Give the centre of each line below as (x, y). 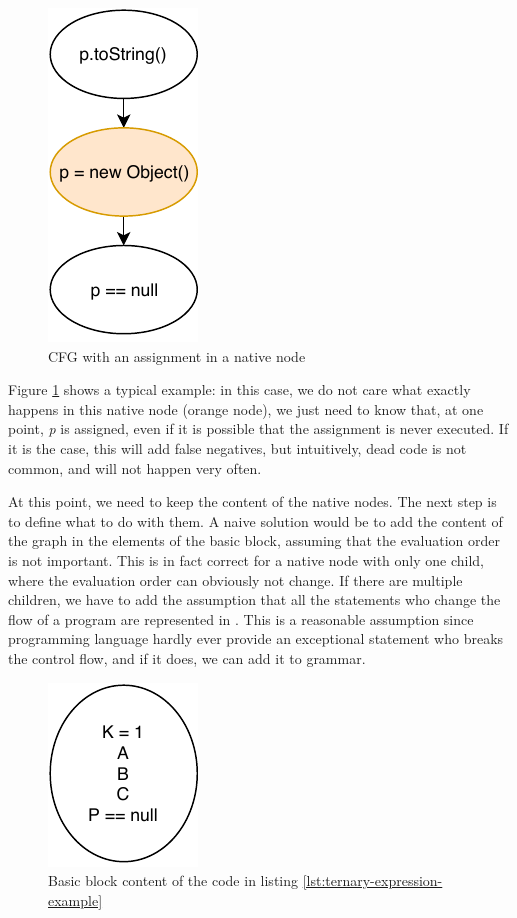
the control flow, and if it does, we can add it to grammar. (187, 657)
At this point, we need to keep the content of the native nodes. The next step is (252, 501)
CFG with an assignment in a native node (177, 355)
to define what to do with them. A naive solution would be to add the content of (255, 520)
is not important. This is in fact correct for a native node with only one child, (246, 559)
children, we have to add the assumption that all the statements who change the (254, 599)
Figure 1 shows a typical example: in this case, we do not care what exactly (239, 389)
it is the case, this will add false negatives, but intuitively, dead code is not (237, 447)
